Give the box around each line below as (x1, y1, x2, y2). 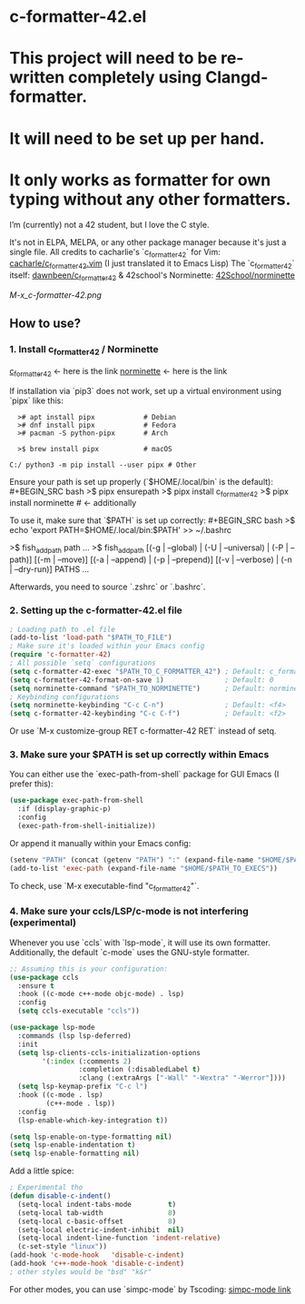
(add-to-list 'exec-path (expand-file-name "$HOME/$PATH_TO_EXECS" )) (9, 864, 279, 873)
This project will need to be (9, 48, 218, 69)
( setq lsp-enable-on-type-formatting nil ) (9, 1132, 172, 1141)
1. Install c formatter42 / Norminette (9, 343, 159, 358)
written (9, 67, 65, 88)
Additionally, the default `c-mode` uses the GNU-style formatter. (9, 946, 250, 957)
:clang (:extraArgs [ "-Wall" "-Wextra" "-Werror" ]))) (78, 1073, 286, 1082)
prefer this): (9, 778, 54, 789)
